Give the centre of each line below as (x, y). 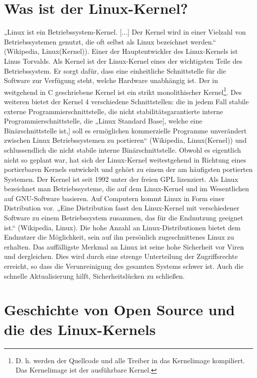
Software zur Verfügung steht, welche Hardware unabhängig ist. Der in (111, 80)
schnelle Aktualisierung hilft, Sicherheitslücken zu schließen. (94, 275)
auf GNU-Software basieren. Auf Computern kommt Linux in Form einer (114, 198)
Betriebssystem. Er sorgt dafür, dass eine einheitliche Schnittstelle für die (115, 70)
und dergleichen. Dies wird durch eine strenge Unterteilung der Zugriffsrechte (121, 256)
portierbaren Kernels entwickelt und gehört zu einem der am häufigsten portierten (128, 169)
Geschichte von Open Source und (120, 310)
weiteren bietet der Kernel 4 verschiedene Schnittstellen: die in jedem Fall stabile (127, 101)
